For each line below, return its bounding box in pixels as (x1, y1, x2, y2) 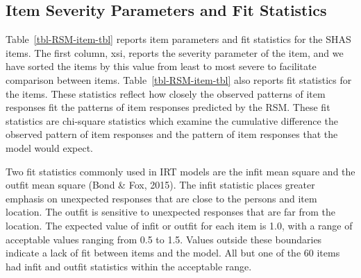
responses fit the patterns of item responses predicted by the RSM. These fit (6, 100, 330, 114)
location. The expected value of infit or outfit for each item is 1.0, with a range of (6, 218, 353, 232)
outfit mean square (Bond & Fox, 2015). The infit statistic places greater (6, 177, 315, 192)
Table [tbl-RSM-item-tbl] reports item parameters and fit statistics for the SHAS (6, 32, 351, 46)
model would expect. (6, 140, 93, 155)
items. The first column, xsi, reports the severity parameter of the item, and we (6, 45, 344, 60)
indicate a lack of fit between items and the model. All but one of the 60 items (6, 245, 340, 260)
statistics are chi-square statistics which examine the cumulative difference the (6, 113, 338, 128)
